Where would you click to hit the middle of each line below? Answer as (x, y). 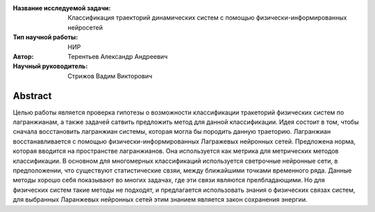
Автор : (23, 56)
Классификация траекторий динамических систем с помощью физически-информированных (207, 18)
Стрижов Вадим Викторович (110, 76)
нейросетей (85, 27)
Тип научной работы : (45, 37)
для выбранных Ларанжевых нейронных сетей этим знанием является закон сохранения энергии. (160, 200)
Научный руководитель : (50, 67)
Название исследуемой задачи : (62, 8)
